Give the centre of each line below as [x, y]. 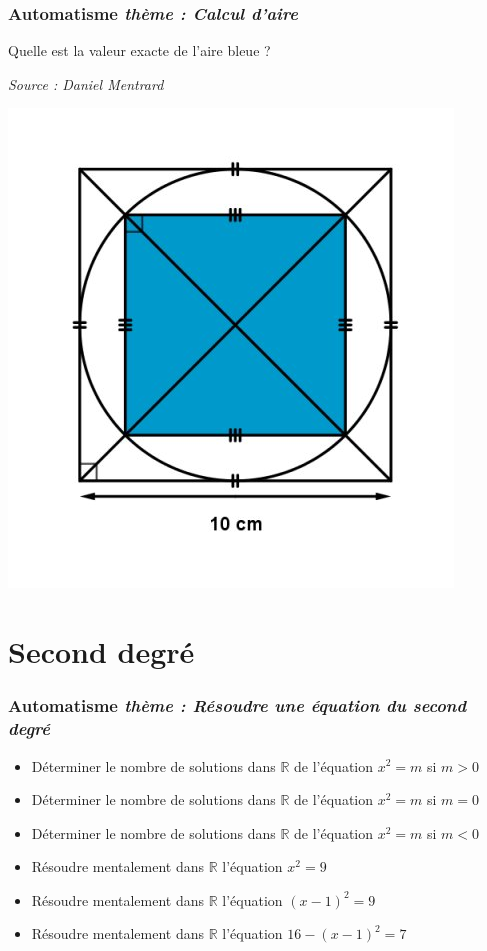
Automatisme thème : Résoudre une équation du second [237, 705]
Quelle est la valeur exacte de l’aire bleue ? [139, 50]
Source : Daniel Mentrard [86, 83]
